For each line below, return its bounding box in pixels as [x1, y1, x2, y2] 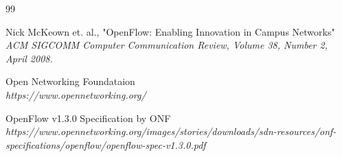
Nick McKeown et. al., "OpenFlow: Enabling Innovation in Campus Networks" [5, 24, 335, 38]
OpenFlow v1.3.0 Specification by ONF [5, 110, 171, 125]
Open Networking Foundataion [5, 74, 135, 88]
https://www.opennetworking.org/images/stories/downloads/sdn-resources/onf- [5, 124, 337, 138]
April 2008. [5, 51, 53, 65]
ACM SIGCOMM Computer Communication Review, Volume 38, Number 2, [5, 38, 328, 52]
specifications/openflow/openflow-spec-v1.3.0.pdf [5, 137, 206, 152]
